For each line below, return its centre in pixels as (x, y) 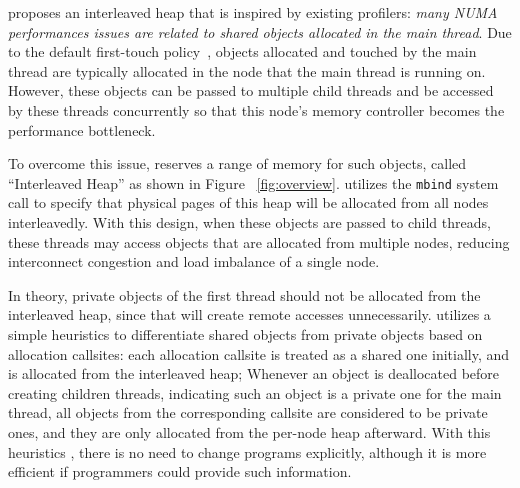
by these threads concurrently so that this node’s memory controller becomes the (256, 109)
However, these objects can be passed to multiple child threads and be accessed (251, 90)
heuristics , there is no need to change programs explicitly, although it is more (247, 451)
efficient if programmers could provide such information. (180, 471)
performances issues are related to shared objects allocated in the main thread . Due (260, 31)
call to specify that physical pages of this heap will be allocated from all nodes (248, 202)
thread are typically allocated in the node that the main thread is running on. (247, 70)
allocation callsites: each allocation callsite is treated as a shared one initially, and (259, 353)
